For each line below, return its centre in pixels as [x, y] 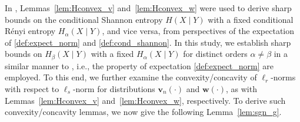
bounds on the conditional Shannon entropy [84, 19]
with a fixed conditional [251, 19]
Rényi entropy [30, 31]
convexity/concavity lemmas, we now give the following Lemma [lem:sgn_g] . [143, 112]
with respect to [32, 89]
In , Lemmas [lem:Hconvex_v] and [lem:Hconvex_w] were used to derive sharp [148, 8]
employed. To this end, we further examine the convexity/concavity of [131, 77]
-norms [283, 77]
